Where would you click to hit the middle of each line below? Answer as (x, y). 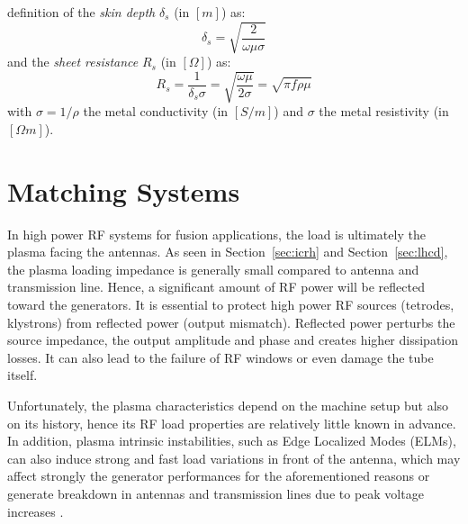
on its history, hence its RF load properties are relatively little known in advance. (232, 423)
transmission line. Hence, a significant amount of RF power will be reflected (216, 287)
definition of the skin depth (81, 12)
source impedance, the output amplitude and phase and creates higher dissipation (233, 340)
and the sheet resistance (73, 62)
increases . (36, 511)
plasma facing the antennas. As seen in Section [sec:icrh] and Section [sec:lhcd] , (228, 252)
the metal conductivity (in (156, 111)
